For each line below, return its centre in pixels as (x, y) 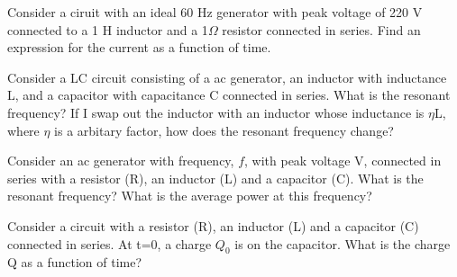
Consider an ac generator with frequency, (121, 161)
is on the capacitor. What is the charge (343, 243)
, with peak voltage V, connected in (343, 161)
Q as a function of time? (75, 262)
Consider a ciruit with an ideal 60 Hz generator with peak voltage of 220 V (215, 12)
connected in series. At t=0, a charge (110, 243)
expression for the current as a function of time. (139, 47)
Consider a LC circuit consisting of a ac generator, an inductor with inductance (227, 77)
